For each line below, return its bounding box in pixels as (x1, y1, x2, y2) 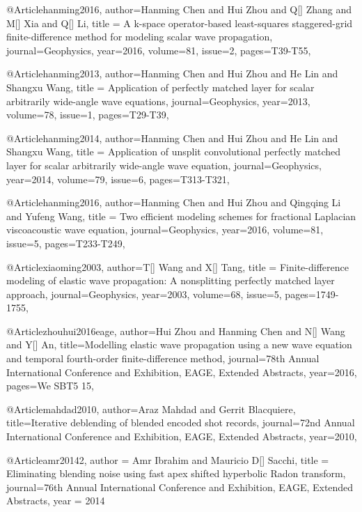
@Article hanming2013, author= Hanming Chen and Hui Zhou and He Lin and (6, 66, 338, 81)
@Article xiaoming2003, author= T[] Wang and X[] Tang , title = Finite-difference (6, 259, 349, 274)
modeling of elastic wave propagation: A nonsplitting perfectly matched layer (6, 273, 335, 288)
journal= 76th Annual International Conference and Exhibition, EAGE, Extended (6, 479, 354, 494)
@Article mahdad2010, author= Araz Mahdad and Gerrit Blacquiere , (6, 401, 296, 416)
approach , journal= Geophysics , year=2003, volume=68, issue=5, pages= (6, 286, 316, 301)
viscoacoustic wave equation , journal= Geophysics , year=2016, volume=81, (6, 222, 324, 237)
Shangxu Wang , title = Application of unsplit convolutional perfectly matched (6, 144, 341, 159)
